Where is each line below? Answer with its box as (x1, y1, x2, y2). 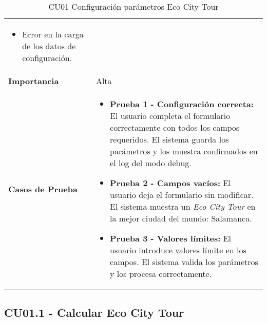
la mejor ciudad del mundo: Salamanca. (110, 212, 252, 224)
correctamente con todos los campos (110, 122, 240, 133)
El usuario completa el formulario (110, 110, 231, 122)
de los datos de (22, 40, 76, 52)
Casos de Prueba (8, 183, 78, 195)
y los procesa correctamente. (110, 268, 212, 279)
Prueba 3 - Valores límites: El (110, 232, 232, 244)
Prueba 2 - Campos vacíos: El (110, 177, 231, 189)
